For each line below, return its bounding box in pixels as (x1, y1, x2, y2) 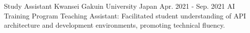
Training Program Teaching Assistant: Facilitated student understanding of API (4, 10, 246, 20)
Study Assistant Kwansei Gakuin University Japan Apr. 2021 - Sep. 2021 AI (4, 1, 235, 11)
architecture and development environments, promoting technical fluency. (4, 20, 225, 30)
